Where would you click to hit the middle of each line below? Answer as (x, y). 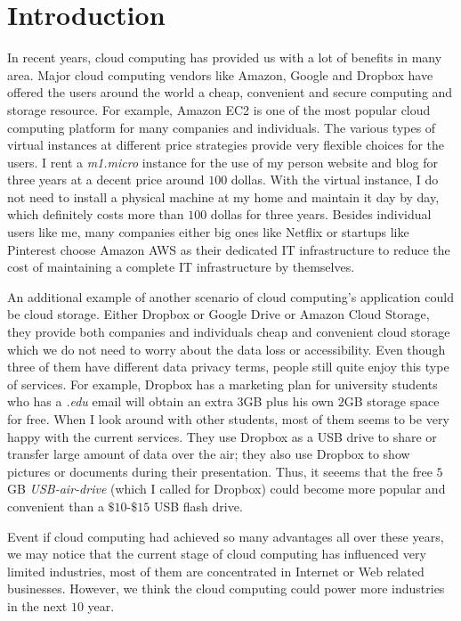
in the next (37, 605)
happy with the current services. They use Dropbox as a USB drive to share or (222, 436)
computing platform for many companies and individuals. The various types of (222, 127)
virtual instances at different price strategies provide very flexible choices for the (226, 145)
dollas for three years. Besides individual (321, 214)
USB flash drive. (198, 506)
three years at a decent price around (106, 180)
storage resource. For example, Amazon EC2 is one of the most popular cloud (219, 109)
